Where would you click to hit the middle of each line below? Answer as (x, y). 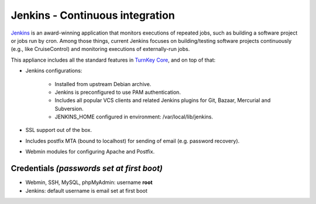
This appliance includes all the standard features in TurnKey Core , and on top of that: (113, 60)
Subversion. (69, 108)
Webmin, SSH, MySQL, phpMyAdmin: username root (89, 182)
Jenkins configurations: (54, 71)
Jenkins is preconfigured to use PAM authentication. (118, 92)
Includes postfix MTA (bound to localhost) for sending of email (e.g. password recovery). (133, 141)
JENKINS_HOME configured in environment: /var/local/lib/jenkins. (134, 117)
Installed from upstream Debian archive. (103, 84)
